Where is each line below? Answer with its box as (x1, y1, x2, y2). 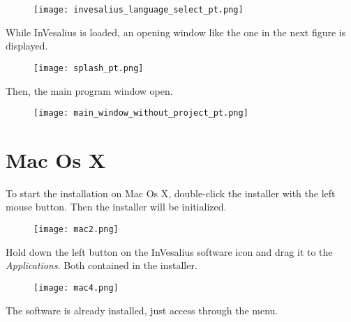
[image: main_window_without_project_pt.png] (33, 108, 248, 118)
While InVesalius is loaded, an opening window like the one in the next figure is (6, 24, 346, 39)
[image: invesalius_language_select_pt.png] (33, 5, 244, 15)
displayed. (6, 38, 48, 53)
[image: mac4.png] (33, 282, 119, 293)
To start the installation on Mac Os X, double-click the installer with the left (6, 185, 336, 200)
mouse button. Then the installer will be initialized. (6, 199, 227, 214)
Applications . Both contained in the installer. (6, 258, 197, 273)
